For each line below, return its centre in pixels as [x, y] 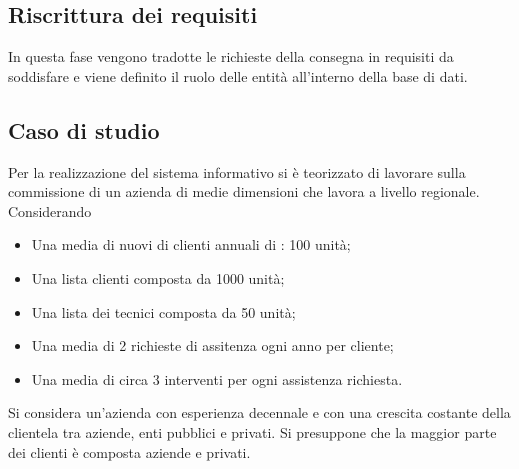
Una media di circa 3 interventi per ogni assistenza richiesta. [217, 378]
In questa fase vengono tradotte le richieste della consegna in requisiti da [231, 56]
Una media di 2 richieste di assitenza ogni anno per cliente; [212, 345]
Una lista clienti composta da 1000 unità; [158, 277]
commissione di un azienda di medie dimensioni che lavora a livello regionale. [244, 191]
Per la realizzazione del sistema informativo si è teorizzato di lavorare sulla [237, 171]
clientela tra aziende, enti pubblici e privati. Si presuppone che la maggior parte [252, 431]
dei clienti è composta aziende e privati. [129, 451]
